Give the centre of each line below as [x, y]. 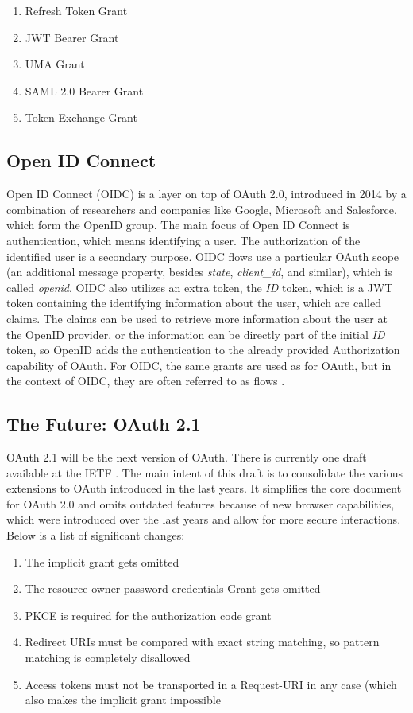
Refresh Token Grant [76, 10]
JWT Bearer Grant [72, 37]
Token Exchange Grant [81, 117]
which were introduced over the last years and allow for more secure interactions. [204, 519]
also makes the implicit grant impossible [123, 700]
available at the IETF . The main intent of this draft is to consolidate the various [205, 472]
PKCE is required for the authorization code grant [148, 615]
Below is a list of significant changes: [96, 535]
